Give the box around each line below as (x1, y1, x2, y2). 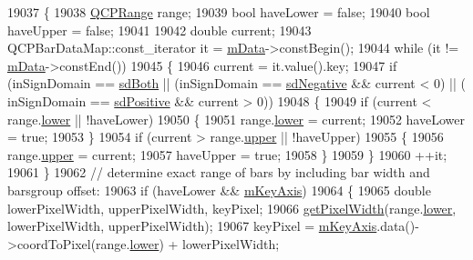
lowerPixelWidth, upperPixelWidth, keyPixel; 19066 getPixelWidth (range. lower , (7, 198, 457, 217)
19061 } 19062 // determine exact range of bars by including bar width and (7, 163, 430, 182)
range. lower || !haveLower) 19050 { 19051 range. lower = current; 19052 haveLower (7, 109, 465, 128)
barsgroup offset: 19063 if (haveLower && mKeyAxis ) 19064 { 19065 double (7, 180, 431, 199)
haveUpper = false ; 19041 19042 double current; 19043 (7, 20, 312, 39)
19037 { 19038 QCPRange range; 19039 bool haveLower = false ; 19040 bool (7, 3, 430, 21)
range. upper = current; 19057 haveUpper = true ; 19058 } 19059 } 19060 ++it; (7, 145, 447, 164)
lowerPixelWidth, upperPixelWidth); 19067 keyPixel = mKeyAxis (7, 216, 377, 235)
